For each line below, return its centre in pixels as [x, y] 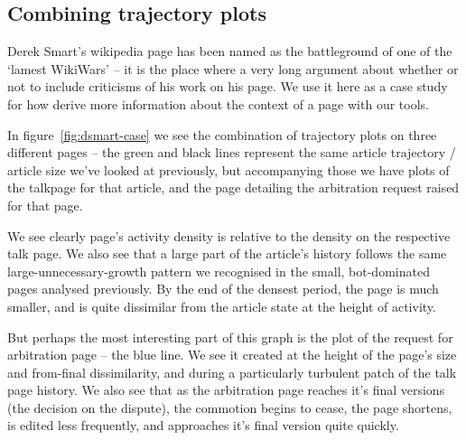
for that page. [45, 205]
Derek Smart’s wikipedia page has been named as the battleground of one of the [230, 51]
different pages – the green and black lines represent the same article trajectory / [232, 152]
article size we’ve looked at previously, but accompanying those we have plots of [228, 169]
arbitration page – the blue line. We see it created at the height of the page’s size [232, 355]
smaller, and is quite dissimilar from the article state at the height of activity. [222, 306]
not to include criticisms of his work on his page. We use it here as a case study [228, 86]
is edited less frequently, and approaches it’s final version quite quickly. [203, 425]
